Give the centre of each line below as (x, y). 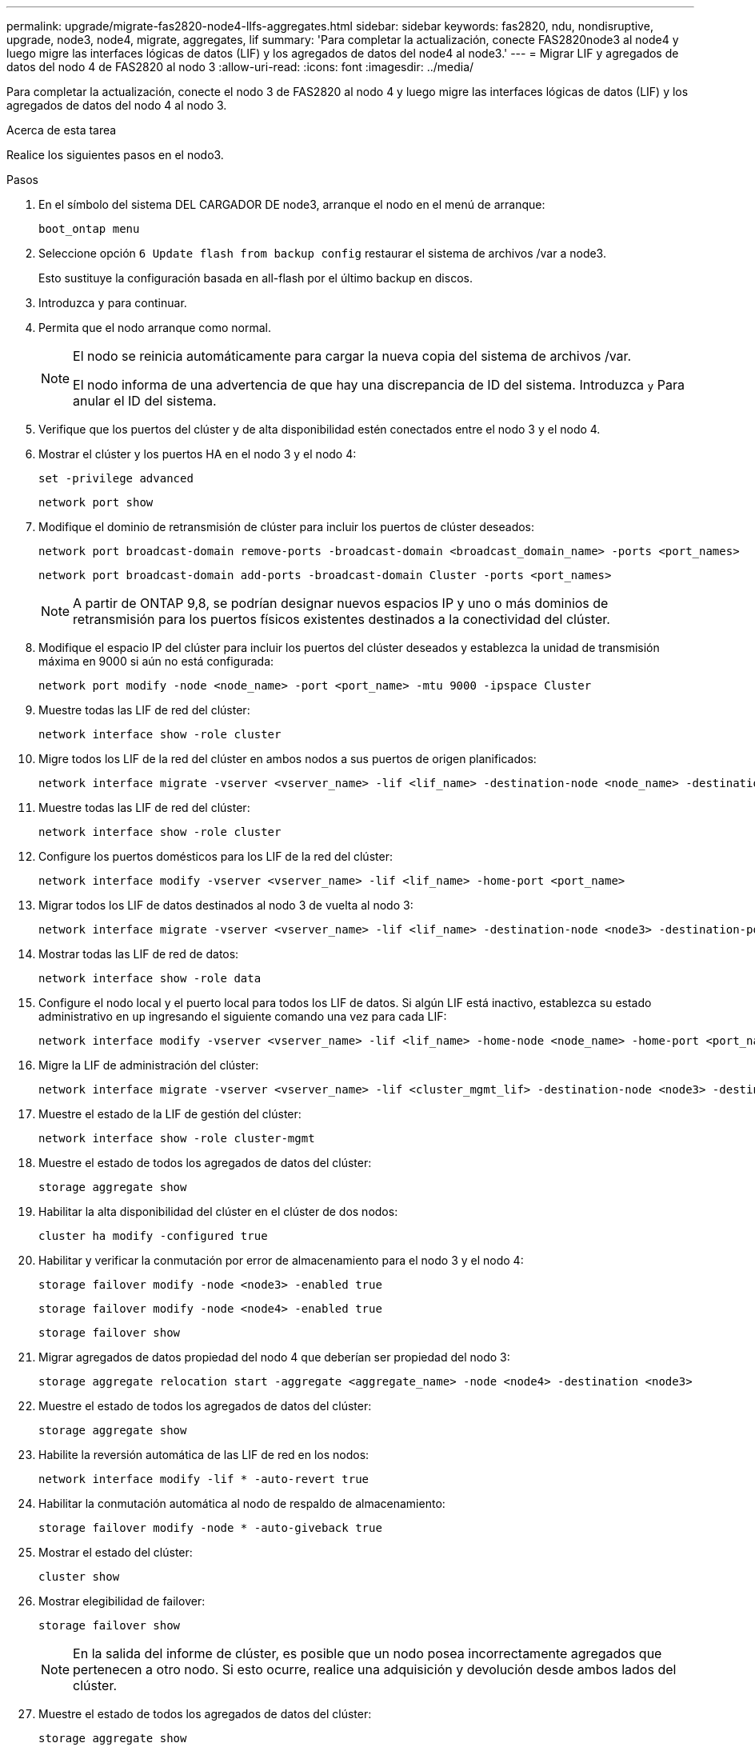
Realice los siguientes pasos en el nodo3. (115, 155)
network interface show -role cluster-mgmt (177, 1138)
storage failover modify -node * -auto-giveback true (210, 1528)
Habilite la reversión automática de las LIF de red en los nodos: (204, 1455)
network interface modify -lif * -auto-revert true (204, 1479)
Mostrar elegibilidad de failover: (122, 1601)
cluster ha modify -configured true (153, 1236)
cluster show (79, 1577)
